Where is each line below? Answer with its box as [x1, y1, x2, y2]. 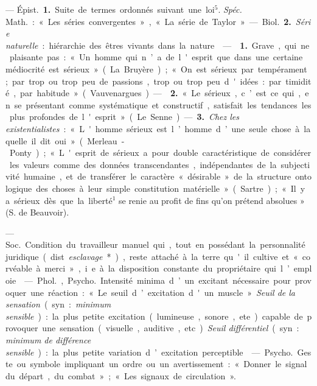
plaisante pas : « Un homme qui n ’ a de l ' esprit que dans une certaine [9, 51, 303, 63]
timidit [285, 74, 312, 87]
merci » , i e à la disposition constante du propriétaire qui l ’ [44, 262, 290, 275]
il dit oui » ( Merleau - [31, 134, 125, 147]
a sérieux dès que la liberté [5, 194, 113, 206]
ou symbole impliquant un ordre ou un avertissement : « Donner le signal [16, 357, 307, 370]
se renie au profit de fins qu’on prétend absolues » [118, 194, 305, 206]
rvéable [5, 262, 32, 275]
